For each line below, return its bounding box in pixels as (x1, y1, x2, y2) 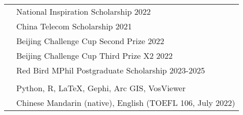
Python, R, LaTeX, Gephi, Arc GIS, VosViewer (16, 82, 186, 94)
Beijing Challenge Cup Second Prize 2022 (16, 35, 165, 47)
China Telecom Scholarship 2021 (16, 20, 132, 32)
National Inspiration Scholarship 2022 (16, 6, 151, 17)
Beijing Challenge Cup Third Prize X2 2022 (16, 50, 173, 61)
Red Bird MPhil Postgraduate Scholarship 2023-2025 (16, 64, 205, 76)
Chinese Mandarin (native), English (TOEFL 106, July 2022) (16, 97, 235, 108)
